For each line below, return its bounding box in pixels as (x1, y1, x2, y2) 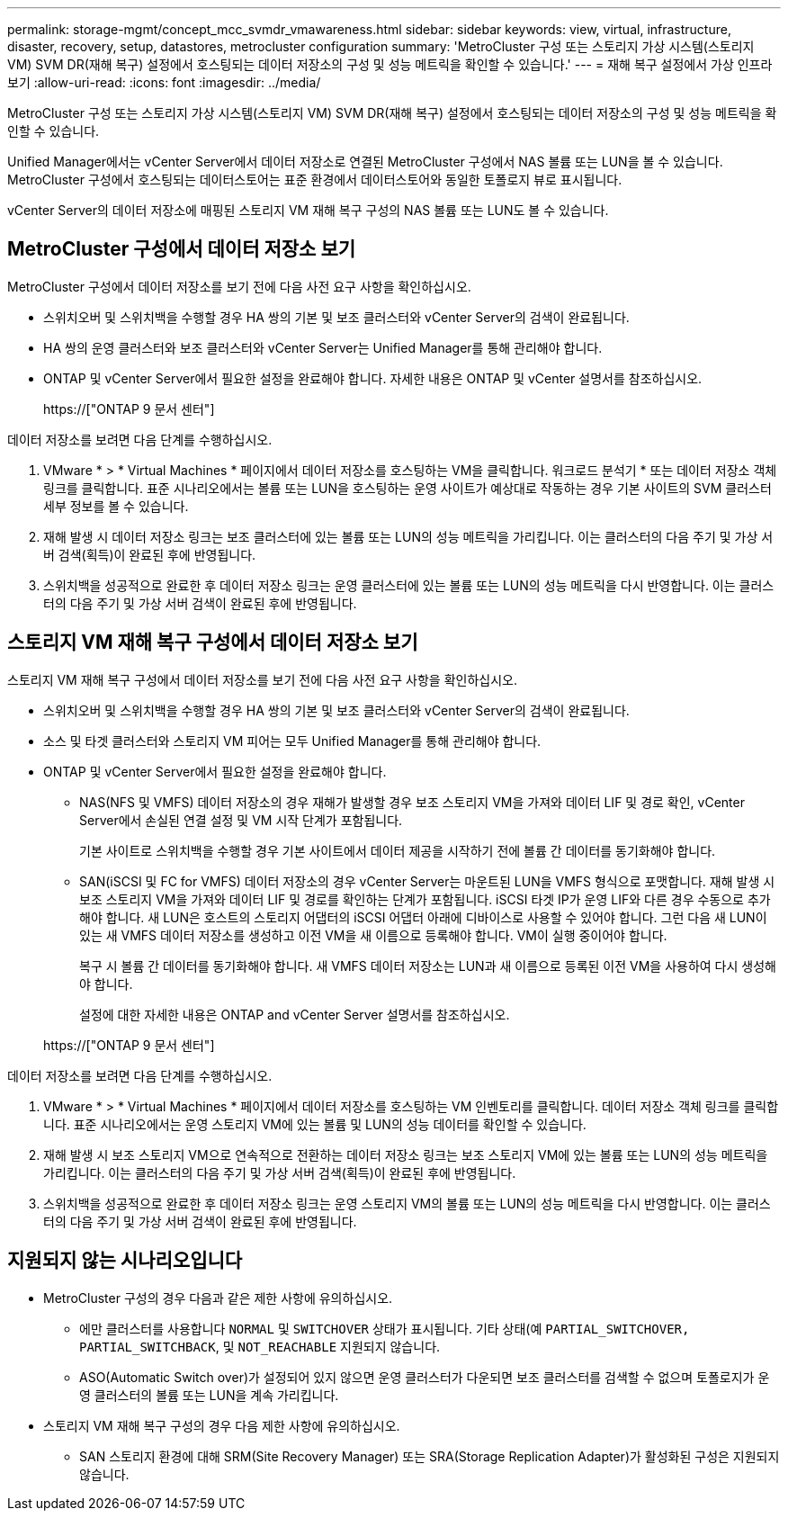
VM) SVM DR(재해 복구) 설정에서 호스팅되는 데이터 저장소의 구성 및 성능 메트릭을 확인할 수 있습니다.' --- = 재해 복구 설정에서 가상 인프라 (7, 57, 773, 72)
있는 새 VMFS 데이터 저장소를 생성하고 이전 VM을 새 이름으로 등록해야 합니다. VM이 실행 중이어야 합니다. (79, 927, 667, 943)
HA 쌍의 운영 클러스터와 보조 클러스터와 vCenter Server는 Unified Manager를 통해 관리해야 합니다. (43, 339, 603, 355)
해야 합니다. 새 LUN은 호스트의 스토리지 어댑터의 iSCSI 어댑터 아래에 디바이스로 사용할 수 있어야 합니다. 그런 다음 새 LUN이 (79, 909, 767, 925)
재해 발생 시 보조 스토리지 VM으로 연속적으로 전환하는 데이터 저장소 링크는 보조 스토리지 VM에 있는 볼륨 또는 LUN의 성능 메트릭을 (43, 1146, 768, 1163)
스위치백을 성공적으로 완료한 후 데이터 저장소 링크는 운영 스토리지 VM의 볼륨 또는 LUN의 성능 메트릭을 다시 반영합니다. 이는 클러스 (43, 1195, 771, 1211)
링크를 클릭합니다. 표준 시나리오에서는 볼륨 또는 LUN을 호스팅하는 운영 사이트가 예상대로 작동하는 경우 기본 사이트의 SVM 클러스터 (43, 480, 772, 496)
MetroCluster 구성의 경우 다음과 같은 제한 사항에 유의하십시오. (43, 1289, 393, 1306)
